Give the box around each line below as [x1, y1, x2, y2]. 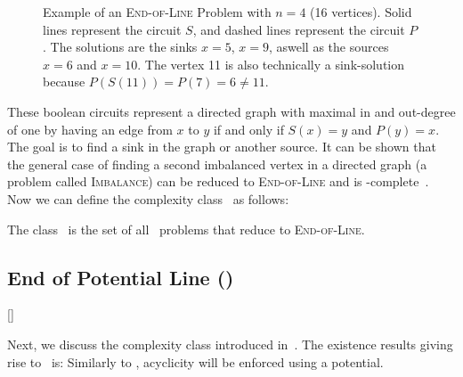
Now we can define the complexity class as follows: [7, 189, 289, 208]
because [43, 72, 85, 91]
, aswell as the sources [268, 37, 389, 56]
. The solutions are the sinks [43, 37, 198, 56]
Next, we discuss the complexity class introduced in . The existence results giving [7, 334, 453, 353]
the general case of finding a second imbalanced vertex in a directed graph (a [7, 154, 427, 173]
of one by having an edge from [7, 119, 173, 138]
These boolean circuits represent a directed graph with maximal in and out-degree [7, 102, 456, 120]
